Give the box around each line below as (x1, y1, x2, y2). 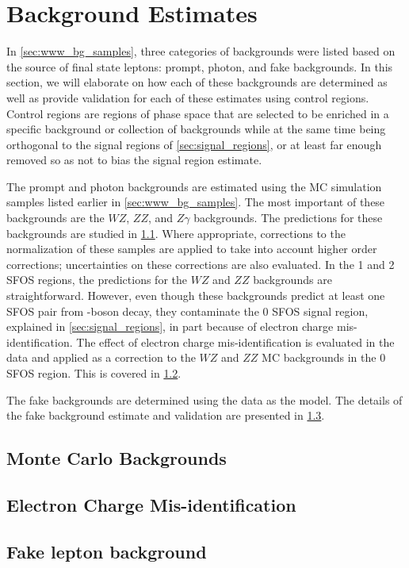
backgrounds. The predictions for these (193, 209, 383, 226)
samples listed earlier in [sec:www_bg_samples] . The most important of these (6, 194, 385, 210)
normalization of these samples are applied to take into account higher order (6, 240, 377, 257)
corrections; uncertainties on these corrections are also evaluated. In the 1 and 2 (6, 255, 395, 272)
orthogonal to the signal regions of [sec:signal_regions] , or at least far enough (6, 136, 382, 152)
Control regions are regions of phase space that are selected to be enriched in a (6, 105, 389, 121)
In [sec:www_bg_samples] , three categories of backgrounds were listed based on (6, 43, 396, 59)
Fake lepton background (6, 539, 207, 563)
